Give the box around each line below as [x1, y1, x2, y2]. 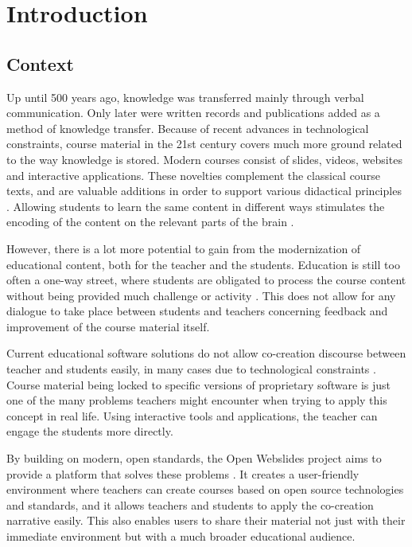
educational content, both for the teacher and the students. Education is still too [6, 256, 400, 272]
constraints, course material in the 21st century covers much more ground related [6, 135, 402, 152]
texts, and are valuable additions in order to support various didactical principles [6, 182, 402, 199]
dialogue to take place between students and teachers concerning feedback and [6, 303, 388, 319]
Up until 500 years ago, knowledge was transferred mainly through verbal [6, 88, 364, 105]
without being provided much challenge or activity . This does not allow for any [6, 287, 396, 303]
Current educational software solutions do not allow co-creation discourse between [6, 345, 406, 361]
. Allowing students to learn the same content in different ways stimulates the [6, 197, 385, 214]
